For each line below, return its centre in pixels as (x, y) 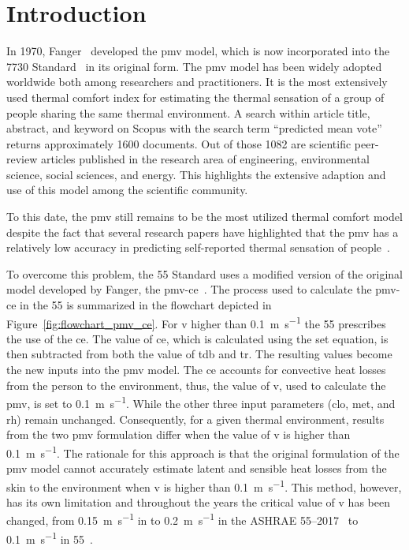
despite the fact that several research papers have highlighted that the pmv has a (203, 232)
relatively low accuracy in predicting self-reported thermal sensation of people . (198, 247)
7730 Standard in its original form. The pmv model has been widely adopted (194, 66)
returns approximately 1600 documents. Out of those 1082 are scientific (179, 143)
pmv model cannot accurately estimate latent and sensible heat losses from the (197, 468)
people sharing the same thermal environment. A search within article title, (188, 112)
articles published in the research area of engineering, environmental (205, 159)
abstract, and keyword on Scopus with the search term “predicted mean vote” (194, 128)
